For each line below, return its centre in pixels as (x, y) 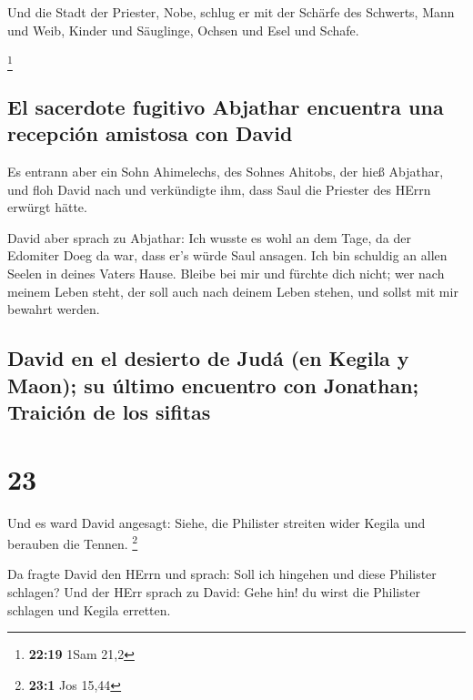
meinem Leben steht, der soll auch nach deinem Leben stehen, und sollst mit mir (233, 291)
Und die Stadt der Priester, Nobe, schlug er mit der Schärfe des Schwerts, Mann (231, 12)
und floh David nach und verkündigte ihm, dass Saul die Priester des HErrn (219, 189)
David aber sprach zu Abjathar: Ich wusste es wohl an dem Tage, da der (209, 237)
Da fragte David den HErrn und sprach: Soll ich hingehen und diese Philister (222, 574)
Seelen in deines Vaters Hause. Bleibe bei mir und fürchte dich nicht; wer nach (226, 274)
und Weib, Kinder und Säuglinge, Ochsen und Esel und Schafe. (183, 30)
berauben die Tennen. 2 (73, 542)
